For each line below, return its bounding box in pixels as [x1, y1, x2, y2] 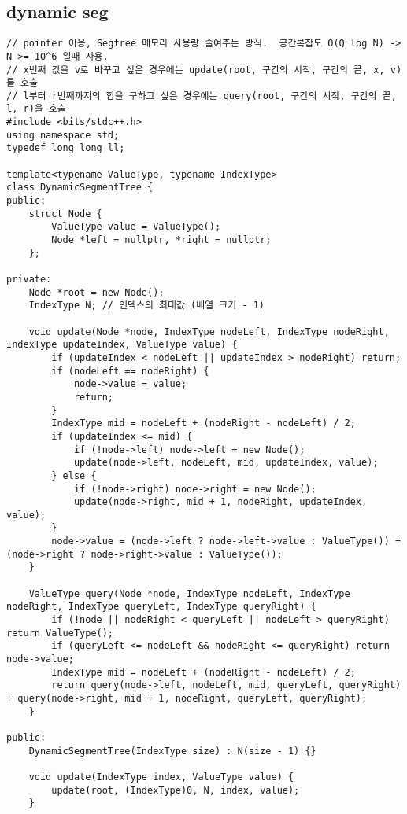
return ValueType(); [6, 627, 114, 639]
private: [6, 274, 52, 285]
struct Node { [28, 208, 102, 219]
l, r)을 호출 [6, 103, 66, 115]
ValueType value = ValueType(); [51, 221, 221, 233]
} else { [51, 470, 97, 481]
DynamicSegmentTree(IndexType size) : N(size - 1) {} [28, 745, 316, 757]
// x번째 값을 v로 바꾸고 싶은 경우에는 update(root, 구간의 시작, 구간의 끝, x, [6, 64, 385, 76]
